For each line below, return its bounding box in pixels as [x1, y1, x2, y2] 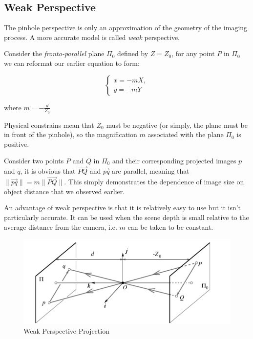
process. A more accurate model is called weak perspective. [4, 32, 180, 42]
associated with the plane [148, 129, 224, 140]
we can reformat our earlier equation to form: [4, 58, 140, 68]
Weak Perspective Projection [23, 325, 109, 336]
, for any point [171, 48, 215, 59]
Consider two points [4, 155, 64, 165]
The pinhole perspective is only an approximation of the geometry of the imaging [4, 22, 248, 33]
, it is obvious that [20, 166, 76, 176]
